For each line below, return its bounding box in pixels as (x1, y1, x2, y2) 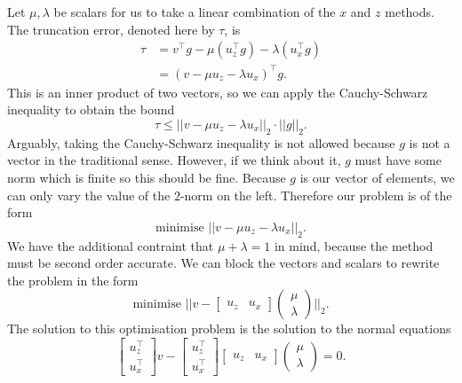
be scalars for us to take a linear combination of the (53, 3, 336, 20)
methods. (385, 3, 434, 20)
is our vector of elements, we (299, 168, 455, 186)
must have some (354, 151, 442, 169)
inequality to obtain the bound (7, 100, 175, 119)
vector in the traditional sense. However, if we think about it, (7, 151, 341, 169)
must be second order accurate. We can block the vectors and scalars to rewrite (7, 254, 440, 272)
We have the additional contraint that (7, 236, 214, 254)
